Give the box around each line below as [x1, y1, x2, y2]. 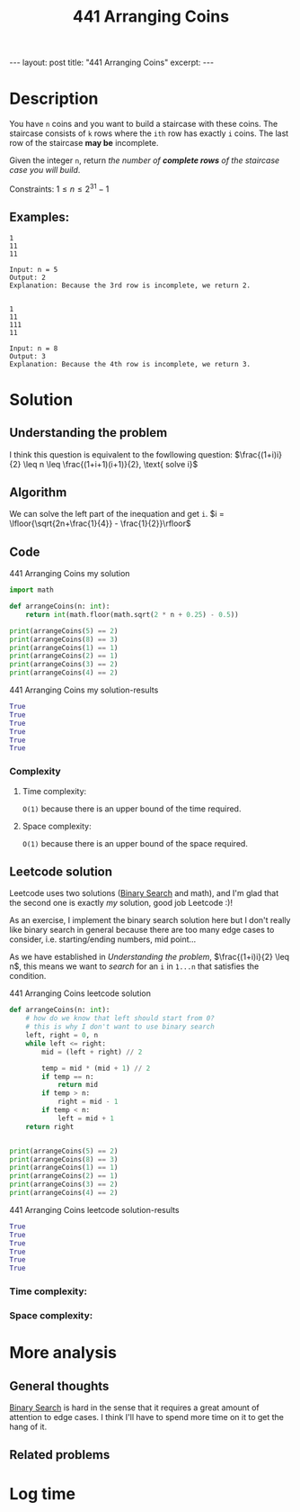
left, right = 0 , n [25, 1031, 99, 1040]
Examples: [9, 210, 70, 225]
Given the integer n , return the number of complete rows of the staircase [9, 155, 280, 166]
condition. [9, 971, 47, 982]
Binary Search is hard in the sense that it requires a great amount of [9, 1402, 260, 1413]
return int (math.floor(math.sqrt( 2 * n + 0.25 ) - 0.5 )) [25, 610, 240, 619]
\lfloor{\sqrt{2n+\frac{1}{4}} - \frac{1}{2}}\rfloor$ [9, 518, 191, 529]
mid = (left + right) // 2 [41, 1047, 143, 1056]
